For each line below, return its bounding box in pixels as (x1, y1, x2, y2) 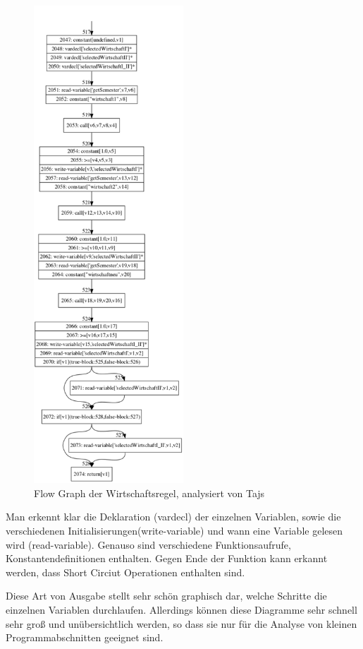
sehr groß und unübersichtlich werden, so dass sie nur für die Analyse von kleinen (6, 616, 357, 631)
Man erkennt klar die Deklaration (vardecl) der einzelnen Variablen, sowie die (6, 509, 341, 524)
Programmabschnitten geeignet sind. (6, 630, 164, 645)
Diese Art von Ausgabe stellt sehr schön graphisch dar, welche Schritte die (6, 588, 327, 603)
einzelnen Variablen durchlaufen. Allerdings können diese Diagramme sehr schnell (6, 602, 357, 617)
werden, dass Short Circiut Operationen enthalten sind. (6, 564, 245, 579)
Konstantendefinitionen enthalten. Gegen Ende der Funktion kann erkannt (6, 551, 328, 566)
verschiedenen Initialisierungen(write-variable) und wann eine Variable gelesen (6, 523, 343, 538)
